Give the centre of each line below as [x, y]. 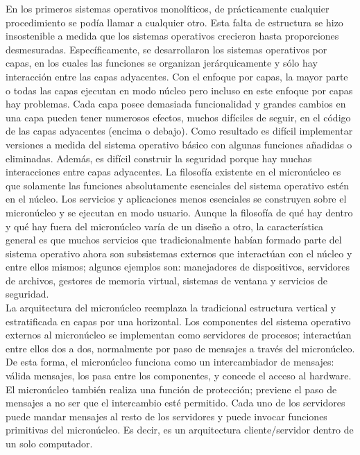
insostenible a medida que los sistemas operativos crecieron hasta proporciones [172, 36]
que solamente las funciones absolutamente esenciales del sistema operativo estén [177, 185]
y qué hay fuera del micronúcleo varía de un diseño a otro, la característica [165, 226]
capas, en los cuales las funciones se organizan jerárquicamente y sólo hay [162, 63]
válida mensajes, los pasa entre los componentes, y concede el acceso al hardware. [179, 376]
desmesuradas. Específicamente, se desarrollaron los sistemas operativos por [166, 49]
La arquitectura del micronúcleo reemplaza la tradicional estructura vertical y [171, 308]
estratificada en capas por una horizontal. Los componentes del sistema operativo [178, 321]
